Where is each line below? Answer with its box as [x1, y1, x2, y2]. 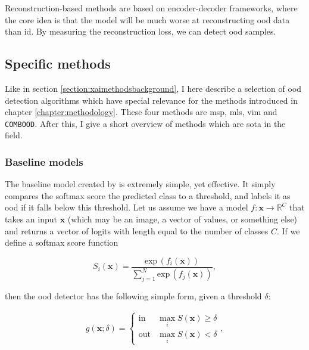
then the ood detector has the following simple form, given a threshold [5, 290, 262, 302]
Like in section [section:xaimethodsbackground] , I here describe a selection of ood [5, 82, 302, 94]
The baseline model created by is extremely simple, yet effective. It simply [5, 178, 276, 190]
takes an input [5, 213, 57, 225]
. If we [276, 224, 300, 237]
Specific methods [5, 54, 111, 73]
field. [5, 129, 23, 141]
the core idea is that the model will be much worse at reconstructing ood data [5, 13, 290, 26]
